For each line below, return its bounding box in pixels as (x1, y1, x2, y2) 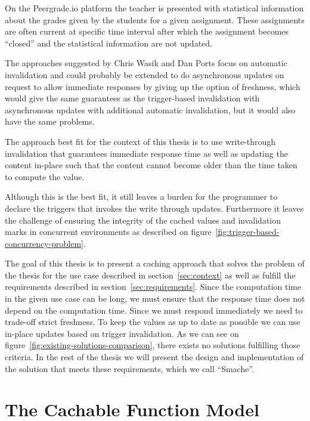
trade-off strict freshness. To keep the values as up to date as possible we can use (5, 315, 300, 328)
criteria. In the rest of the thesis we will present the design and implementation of (5, 351, 304, 363)
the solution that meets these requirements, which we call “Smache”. (5, 362, 254, 374)
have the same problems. (5, 115, 95, 128)
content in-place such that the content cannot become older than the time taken (5, 159, 297, 171)
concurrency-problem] (5, 237, 83, 249)
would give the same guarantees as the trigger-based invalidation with (5, 92, 260, 104)
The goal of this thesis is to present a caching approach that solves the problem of (5, 257, 305, 270)
